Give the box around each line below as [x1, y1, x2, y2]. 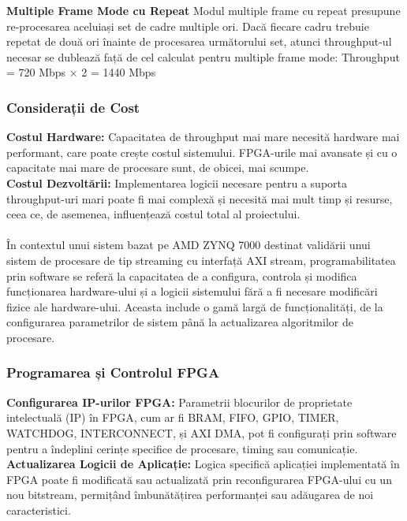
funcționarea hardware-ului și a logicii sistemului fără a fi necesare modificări [6, 283, 378, 300]
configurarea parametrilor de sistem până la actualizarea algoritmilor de [6, 314, 353, 330]
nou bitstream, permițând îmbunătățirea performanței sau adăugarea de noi [6, 486, 374, 503]
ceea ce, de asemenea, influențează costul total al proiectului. [6, 206, 301, 222]
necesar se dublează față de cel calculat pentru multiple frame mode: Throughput [6, 48, 400, 65]
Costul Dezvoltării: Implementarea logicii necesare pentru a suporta [6, 174, 347, 191]
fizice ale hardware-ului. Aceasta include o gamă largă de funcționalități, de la [6, 298, 383, 314]
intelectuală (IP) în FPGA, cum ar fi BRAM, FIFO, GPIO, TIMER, [6, 409, 339, 426]
